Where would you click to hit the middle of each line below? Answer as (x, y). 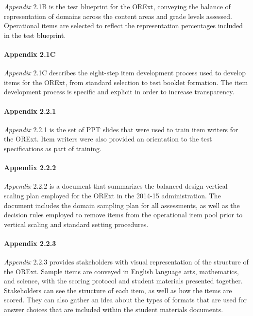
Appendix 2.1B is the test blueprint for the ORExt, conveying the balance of (117, 6)
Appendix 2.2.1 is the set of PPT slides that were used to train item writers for (121, 129)
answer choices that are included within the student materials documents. (114, 309)
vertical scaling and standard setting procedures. (76, 224)
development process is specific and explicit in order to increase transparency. (119, 92)
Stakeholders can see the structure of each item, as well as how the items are (118, 290)
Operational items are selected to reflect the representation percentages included (124, 26)
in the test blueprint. (35, 35)
